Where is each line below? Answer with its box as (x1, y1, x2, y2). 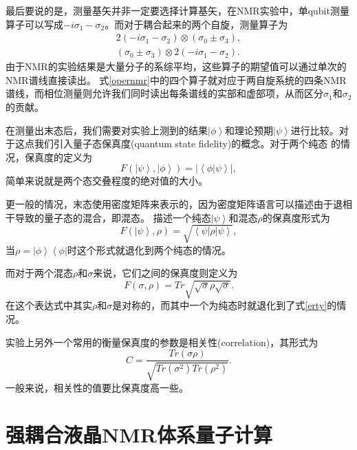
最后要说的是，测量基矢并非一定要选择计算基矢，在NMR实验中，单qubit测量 (6, 3, 349, 17)
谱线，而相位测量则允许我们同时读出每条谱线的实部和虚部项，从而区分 (6, 86, 323, 100)
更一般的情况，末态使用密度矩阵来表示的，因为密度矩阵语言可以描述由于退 (6, 197, 343, 211)
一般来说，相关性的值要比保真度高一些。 (6, 380, 188, 394)
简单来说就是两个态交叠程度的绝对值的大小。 (6, 173, 208, 188)
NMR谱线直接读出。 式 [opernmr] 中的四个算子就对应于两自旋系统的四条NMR (6, 72, 347, 87)
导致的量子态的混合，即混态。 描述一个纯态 (14, 210, 211, 224)
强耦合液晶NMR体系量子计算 (6, 420, 272, 449)
